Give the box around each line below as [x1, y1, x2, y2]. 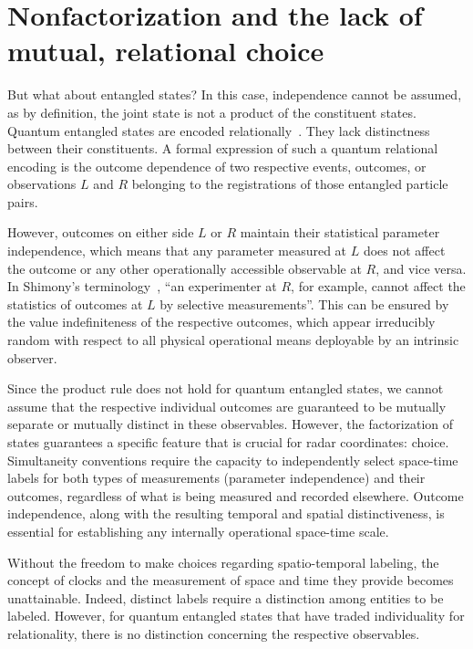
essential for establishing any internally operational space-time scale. [7, 521, 389, 540]
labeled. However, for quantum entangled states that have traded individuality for [7, 606, 465, 625]
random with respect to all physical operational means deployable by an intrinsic [7, 330, 459, 350]
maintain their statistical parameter [240, 223, 440, 242]
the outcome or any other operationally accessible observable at [7, 258, 362, 277]
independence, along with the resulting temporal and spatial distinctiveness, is [7, 504, 445, 523]
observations [7, 174, 77, 194]
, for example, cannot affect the [291, 277, 466, 296]
